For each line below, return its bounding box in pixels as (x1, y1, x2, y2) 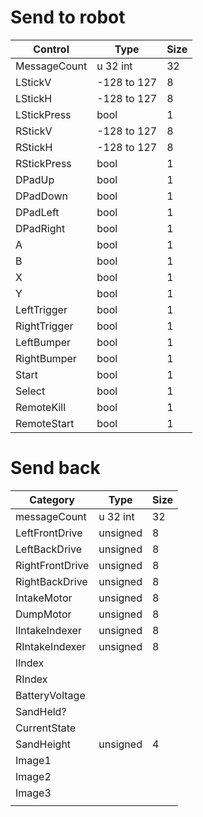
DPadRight (15, 221, 66, 235)
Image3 (15, 786, 52, 800)
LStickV (15, 75, 52, 89)
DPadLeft (15, 205, 60, 219)
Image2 (15, 769, 52, 783)
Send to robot (10, 6, 126, 29)
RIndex (15, 672, 48, 686)
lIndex (15, 656, 45, 670)
